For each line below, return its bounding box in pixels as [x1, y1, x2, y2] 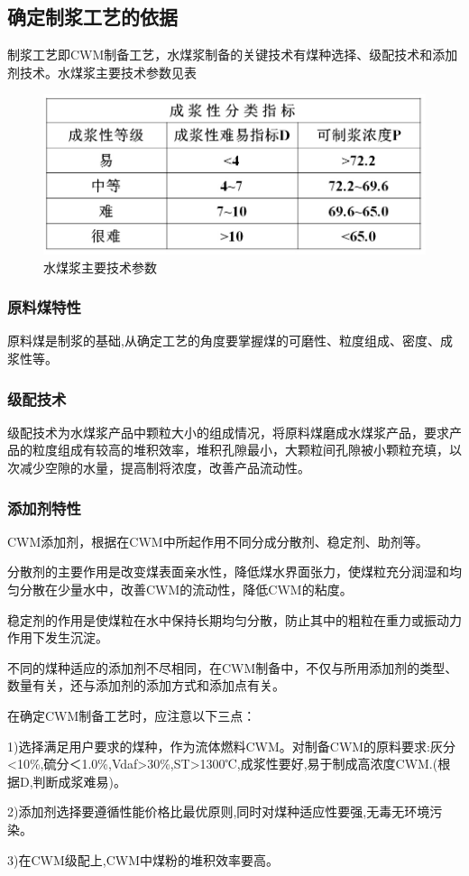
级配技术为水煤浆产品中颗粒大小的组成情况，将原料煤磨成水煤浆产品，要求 [7, 422, 449, 441]
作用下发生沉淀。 [7, 628, 108, 647]
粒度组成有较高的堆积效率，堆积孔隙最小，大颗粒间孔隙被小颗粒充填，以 [32, 440, 462, 459]
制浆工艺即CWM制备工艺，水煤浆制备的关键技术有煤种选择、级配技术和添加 [7, 45, 458, 64]
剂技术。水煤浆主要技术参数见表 [7, 62, 197, 81]
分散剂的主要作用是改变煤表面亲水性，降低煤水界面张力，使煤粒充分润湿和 [7, 562, 449, 581]
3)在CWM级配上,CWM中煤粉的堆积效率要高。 [7, 850, 280, 869]
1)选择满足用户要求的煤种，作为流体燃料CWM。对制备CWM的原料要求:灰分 [7, 736, 456, 755]
